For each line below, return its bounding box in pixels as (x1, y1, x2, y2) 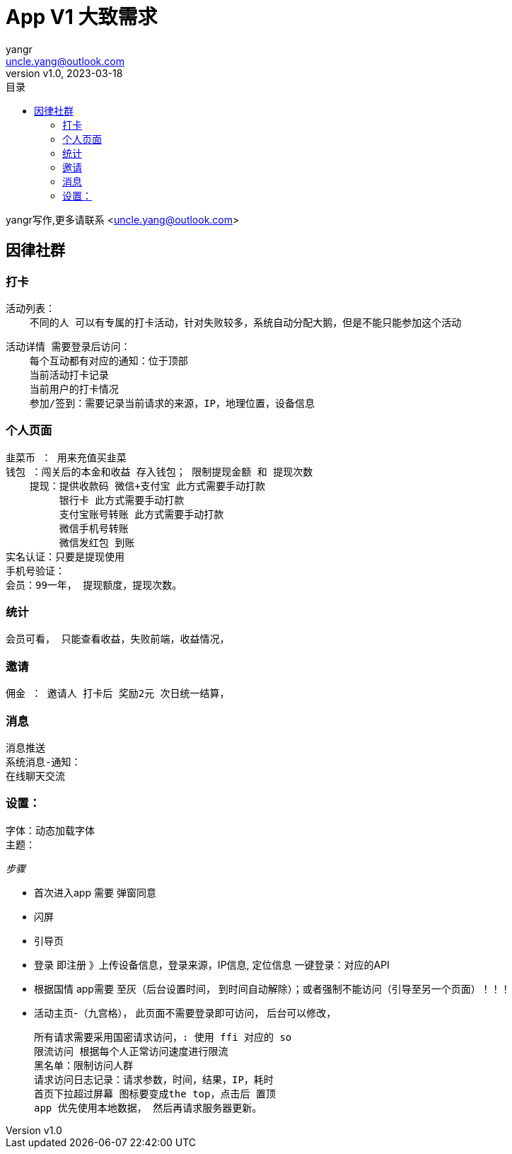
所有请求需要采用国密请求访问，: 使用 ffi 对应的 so (34, 1031, 292, 1043)
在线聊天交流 (6, 770, 65, 782)
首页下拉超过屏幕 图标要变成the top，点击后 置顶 (34, 1087, 276, 1100)
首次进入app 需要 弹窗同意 (34, 886, 156, 899)
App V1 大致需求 (6, 5, 158, 29)
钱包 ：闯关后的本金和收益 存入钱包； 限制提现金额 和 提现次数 (6, 466, 313, 478)
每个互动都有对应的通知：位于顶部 (29, 354, 188, 367)
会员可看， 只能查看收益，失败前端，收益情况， (6, 633, 230, 645)
